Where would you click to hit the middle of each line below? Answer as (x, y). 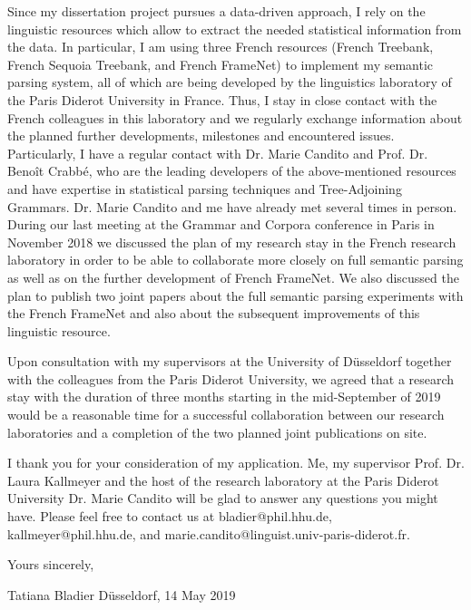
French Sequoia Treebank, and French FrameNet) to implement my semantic (221, 64)
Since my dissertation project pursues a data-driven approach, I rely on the (216, 11)
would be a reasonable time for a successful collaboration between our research (226, 415)
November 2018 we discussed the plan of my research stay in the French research (232, 242)
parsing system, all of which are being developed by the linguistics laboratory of (230, 82)
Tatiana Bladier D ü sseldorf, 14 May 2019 (122, 594)
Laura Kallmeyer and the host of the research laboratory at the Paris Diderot (223, 480)
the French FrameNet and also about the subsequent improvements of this (214, 313)
